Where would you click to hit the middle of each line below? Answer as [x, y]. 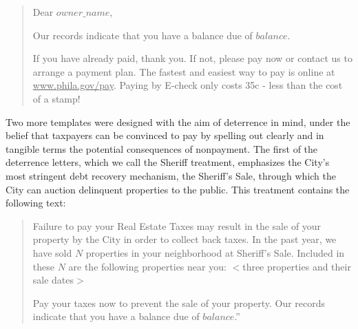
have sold [52, 252]
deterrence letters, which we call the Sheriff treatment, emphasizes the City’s [168, 162]
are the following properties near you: [147, 266]
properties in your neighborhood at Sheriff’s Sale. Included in [215, 252]
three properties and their [297, 266]
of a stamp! [56, 98]
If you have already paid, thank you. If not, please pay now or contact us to [192, 58]
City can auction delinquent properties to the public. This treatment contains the [178, 189]
